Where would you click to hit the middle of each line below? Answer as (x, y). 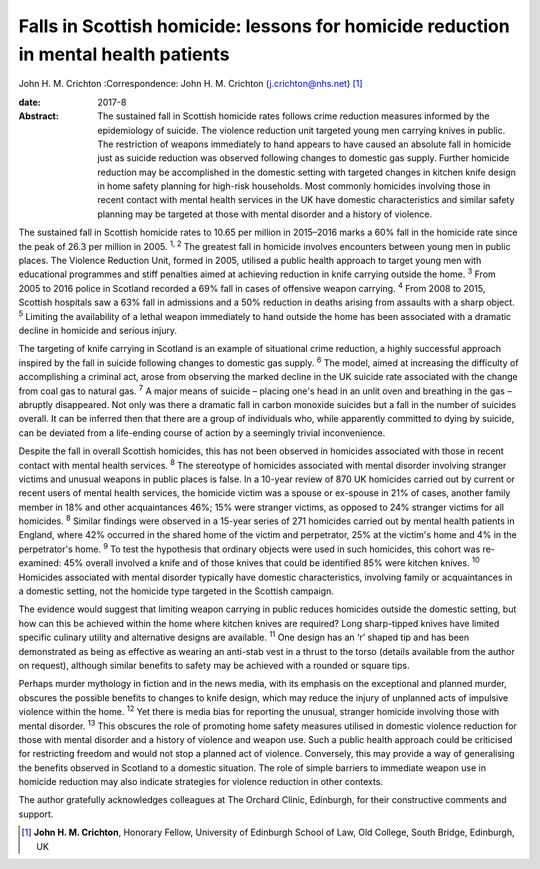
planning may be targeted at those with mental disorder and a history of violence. (265, 214)
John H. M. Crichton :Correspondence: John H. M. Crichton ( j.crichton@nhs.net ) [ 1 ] (191, 84)
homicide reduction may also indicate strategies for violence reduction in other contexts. (201, 782)
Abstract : (38, 116)
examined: (40, 563)
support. (36, 814)
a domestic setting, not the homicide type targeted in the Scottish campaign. (176, 591)
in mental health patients (124, 54)
